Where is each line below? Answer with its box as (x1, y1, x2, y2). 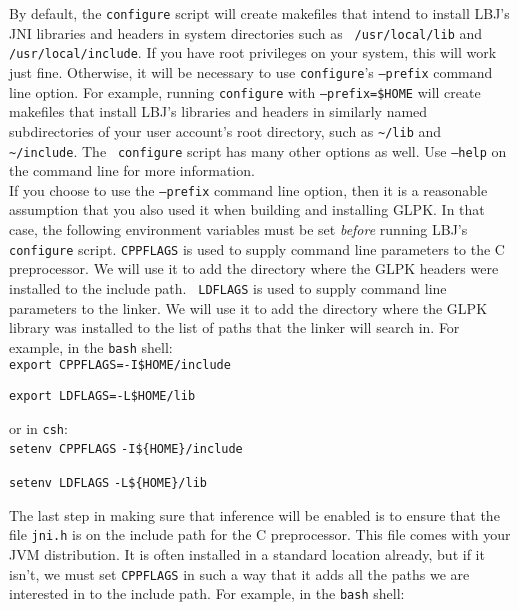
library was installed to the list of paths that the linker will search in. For (9, 317, 460, 338)
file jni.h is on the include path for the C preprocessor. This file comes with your (9, 524, 511, 545)
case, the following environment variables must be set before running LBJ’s (9, 219, 468, 240)
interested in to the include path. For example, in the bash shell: (9, 583, 405, 604)
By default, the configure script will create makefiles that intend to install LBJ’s (9, 3, 510, 23)
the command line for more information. (9, 160, 255, 181)
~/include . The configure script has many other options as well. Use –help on (9, 140, 507, 161)
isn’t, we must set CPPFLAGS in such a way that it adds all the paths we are (9, 563, 470, 584)
